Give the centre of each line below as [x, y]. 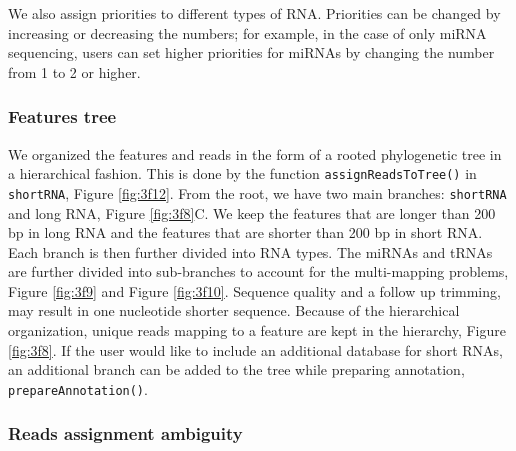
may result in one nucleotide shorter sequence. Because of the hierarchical [234, 310]
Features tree [62, 116]
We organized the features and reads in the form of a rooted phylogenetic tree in [255, 153]
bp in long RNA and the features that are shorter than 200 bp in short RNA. [245, 232]
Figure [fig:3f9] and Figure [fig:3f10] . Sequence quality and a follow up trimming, [254, 290]
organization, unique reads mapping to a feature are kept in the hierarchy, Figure [257, 330]
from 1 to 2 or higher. [74, 71]
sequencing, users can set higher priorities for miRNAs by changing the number [251, 52]
